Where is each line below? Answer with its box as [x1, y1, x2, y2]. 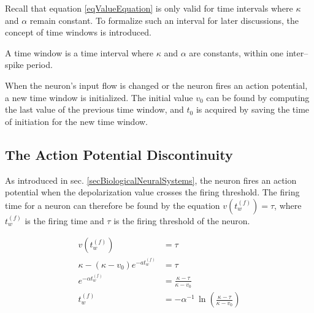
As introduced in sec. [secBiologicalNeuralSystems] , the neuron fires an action [5, 173, 297, 186]
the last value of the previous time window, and [5, 103, 184, 116]
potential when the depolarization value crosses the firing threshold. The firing [5, 186, 300, 198]
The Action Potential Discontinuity [5, 145, 233, 164]
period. [26, 58, 53, 71]
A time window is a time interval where [5, 46, 154, 59]
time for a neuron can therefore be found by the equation [5, 198, 220, 211]
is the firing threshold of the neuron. [113, 214, 250, 227]
